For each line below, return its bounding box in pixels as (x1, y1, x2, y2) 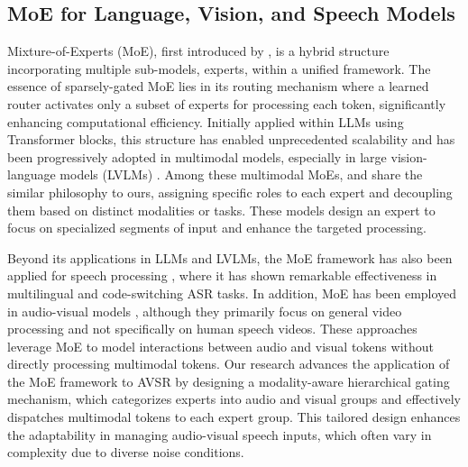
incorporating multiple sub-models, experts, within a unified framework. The (7, 59, 431, 78)
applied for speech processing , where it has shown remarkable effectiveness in (7, 266, 437, 285)
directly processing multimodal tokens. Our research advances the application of (7, 354, 450, 373)
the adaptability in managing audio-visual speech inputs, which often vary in (7, 425, 432, 444)
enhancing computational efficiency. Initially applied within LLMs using (7, 112, 404, 131)
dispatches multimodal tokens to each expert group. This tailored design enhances (7, 407, 461, 426)
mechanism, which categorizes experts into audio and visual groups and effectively (7, 389, 461, 408)
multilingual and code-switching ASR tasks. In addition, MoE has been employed (7, 283, 457, 302)
